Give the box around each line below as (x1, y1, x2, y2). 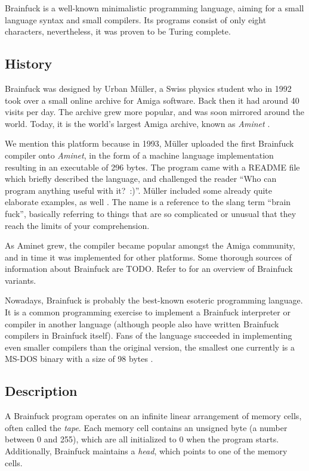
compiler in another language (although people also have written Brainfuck (5, 317, 279, 330)
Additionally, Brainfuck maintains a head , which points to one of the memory (5, 445, 288, 457)
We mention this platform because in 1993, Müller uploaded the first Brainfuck (5, 137, 294, 150)
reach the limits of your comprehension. (5, 219, 150, 231)
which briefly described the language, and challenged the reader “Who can (5, 172, 277, 185)
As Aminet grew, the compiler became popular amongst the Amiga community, (5, 239, 295, 252)
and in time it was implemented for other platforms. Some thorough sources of (5, 250, 292, 263)
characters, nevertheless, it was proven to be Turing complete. (5, 25, 231, 38)
